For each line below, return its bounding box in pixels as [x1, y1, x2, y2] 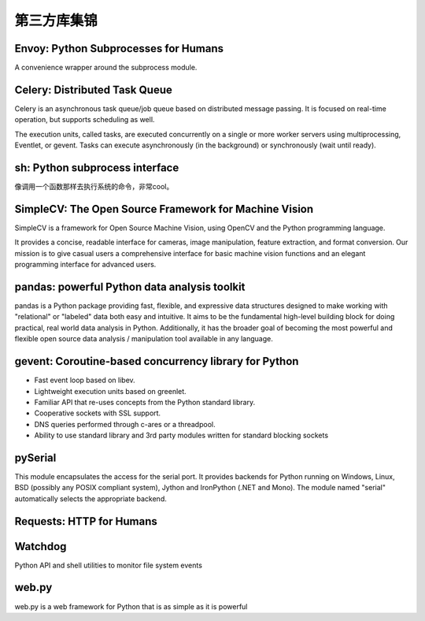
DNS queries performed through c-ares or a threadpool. [34, 419, 216, 429]
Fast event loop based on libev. [34, 375, 135, 385]
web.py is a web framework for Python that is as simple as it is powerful [14, 601, 248, 611]
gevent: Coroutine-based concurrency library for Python [14, 355, 299, 368]
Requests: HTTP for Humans [14, 515, 157, 528]
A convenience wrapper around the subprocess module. [14, 63, 198, 73]
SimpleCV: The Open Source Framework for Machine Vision [14, 202, 314, 216]
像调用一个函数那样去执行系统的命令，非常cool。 [14, 182, 174, 192]
